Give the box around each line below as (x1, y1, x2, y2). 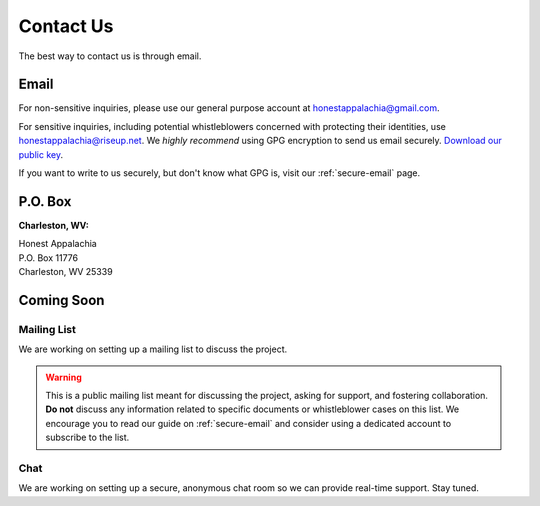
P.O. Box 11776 (18, 251, 79, 264)
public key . (18, 148, 64, 160)
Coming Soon (18, 291, 105, 309)
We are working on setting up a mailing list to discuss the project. (18, 343, 288, 355)
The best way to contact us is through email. (18, 50, 202, 62)
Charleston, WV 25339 (18, 266, 114, 278)
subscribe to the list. (45, 431, 130, 444)
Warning (45, 371, 82, 383)
